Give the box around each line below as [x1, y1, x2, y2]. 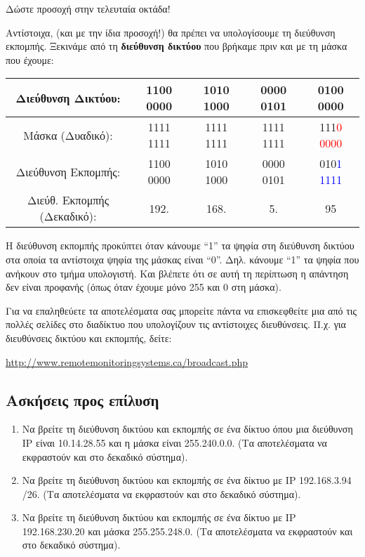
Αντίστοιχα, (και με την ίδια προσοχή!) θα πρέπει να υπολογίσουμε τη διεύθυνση [6, 25, 336, 39]
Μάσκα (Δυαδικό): [23, 126, 113, 143]
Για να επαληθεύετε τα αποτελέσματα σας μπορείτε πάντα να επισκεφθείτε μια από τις [6, 303, 357, 317]
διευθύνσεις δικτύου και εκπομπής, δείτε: [6, 330, 172, 345]
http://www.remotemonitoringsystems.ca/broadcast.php [6, 354, 248, 369]
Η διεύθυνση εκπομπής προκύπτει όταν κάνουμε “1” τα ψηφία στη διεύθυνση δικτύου [6, 238, 354, 253]
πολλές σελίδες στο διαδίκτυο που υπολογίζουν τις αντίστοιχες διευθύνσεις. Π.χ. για [6, 317, 346, 332]
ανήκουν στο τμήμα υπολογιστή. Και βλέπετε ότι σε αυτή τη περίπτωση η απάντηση [6, 266, 349, 280]
